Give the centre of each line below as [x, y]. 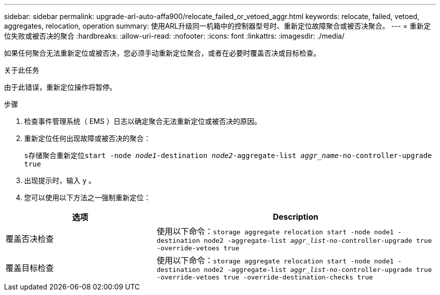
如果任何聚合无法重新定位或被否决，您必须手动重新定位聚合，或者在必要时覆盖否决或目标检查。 [162, 53]
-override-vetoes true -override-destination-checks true [265, 277]
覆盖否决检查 [30, 239]
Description [296, 217]
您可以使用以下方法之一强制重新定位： [87, 197]
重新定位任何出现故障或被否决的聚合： [87, 138]
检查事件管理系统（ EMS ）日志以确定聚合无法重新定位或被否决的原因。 [143, 121]
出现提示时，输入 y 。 [60, 180]
